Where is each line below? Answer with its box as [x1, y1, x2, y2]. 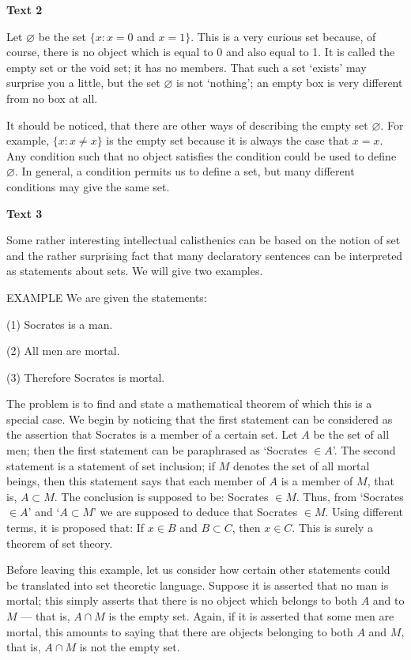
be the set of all [313, 426, 390, 443]
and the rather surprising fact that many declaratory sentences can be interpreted [6, 247, 403, 263]
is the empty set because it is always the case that [106, 132, 349, 149]
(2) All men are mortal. [6, 342, 120, 359]
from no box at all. [6, 89, 98, 106]
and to [372, 592, 405, 609]
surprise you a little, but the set [6, 74, 160, 91]
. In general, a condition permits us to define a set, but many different [14, 163, 355, 179]
